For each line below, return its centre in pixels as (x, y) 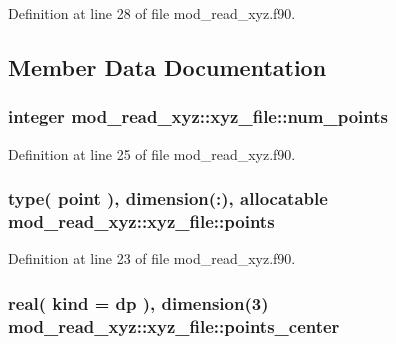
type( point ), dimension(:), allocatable (168, 198)
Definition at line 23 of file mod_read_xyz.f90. (152, 258)
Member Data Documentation (167, 66)
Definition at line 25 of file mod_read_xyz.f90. (152, 153)
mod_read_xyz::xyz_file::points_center (174, 325)
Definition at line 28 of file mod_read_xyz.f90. (152, 13)
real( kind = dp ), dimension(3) (138, 302)
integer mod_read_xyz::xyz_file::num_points (198, 116)
